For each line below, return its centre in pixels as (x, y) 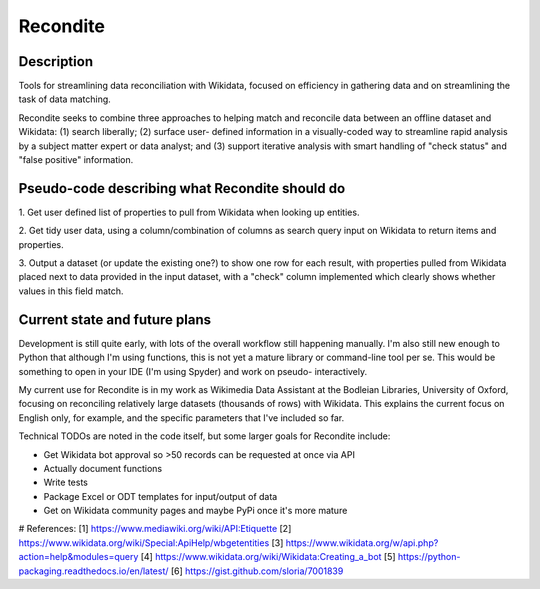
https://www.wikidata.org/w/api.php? (362, 542)
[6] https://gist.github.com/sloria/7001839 (257, 571)
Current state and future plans (115, 319)
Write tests (66, 482)
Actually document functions (103, 468)
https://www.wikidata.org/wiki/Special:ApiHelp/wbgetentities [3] (151, 542)
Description (56, 61)
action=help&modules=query (78, 557)
